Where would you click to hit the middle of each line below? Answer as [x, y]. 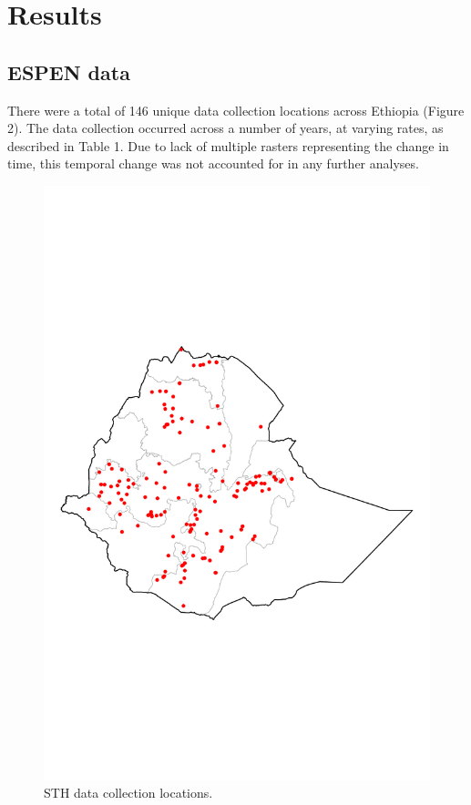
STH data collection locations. [128, 793]
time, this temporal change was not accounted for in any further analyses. [213, 163]
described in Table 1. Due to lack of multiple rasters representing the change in [228, 145]
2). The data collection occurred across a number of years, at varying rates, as [225, 128]
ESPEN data [69, 71]
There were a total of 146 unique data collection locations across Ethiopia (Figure [236, 110]
